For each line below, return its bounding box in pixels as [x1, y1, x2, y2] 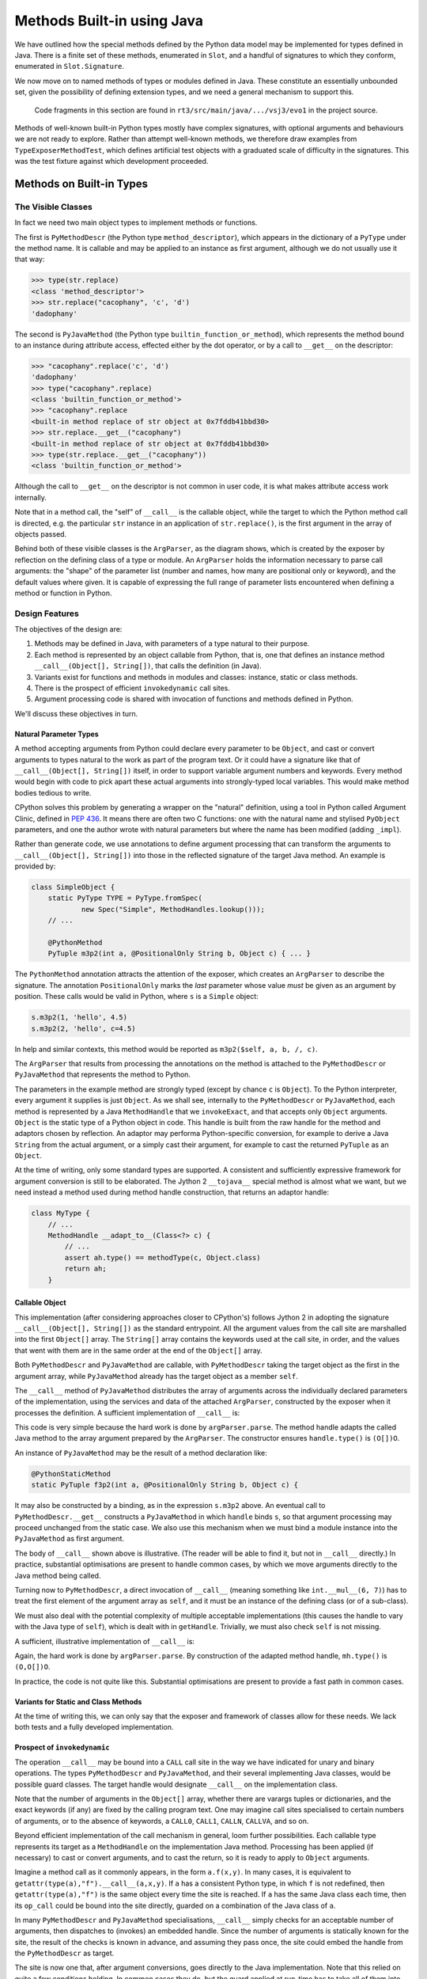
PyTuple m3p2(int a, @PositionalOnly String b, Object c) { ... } [47, 949, 312, 958]
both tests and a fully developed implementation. [14, 1723, 174, 1732]
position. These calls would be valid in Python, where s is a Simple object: [14, 992, 259, 1001]
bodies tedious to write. [14, 788, 92, 797]
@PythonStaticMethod [31, 1469, 111, 1478]
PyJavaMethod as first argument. [14, 1534, 125, 1544]
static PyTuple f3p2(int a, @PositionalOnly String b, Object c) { [31, 1480, 299, 1490]
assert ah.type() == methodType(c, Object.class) [64, 1253, 261, 1262]
